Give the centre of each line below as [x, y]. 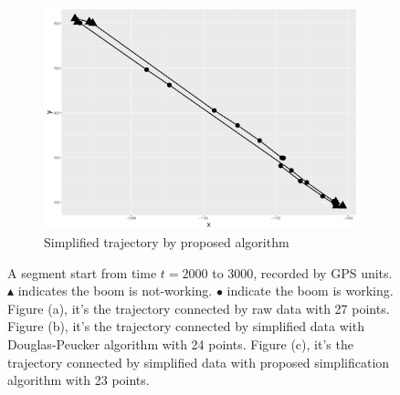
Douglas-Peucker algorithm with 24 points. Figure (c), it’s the [180, 344]
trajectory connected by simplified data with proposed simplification [199, 362]
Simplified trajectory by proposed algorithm [167, 242]
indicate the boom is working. [310, 291]
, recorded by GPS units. [323, 272]
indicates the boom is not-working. [115, 291]
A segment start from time [82, 272]
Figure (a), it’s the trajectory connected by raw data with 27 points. [199, 308]
